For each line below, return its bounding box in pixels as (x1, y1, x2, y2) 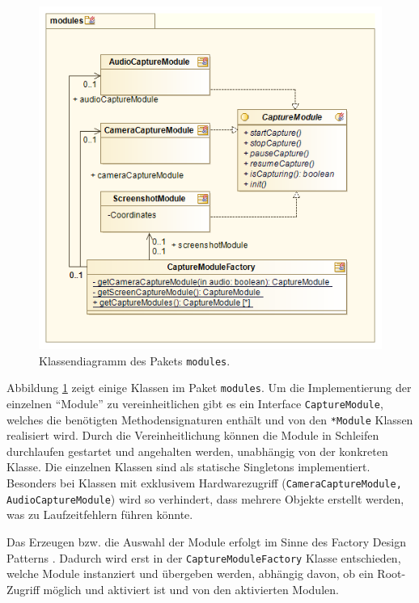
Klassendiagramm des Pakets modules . (39, 352, 231, 369)
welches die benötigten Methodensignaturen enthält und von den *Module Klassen (6, 411, 413, 428)
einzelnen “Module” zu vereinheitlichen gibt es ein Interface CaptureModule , (6, 394, 383, 411)
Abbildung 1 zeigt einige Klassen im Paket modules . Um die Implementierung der (6, 379, 412, 396)
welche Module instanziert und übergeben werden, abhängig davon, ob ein (6, 565, 374, 582)
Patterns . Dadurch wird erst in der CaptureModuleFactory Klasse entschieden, (6, 549, 401, 566)
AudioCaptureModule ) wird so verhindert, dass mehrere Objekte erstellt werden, (6, 490, 404, 507)
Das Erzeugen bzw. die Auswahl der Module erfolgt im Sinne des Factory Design (6, 533, 406, 550)
